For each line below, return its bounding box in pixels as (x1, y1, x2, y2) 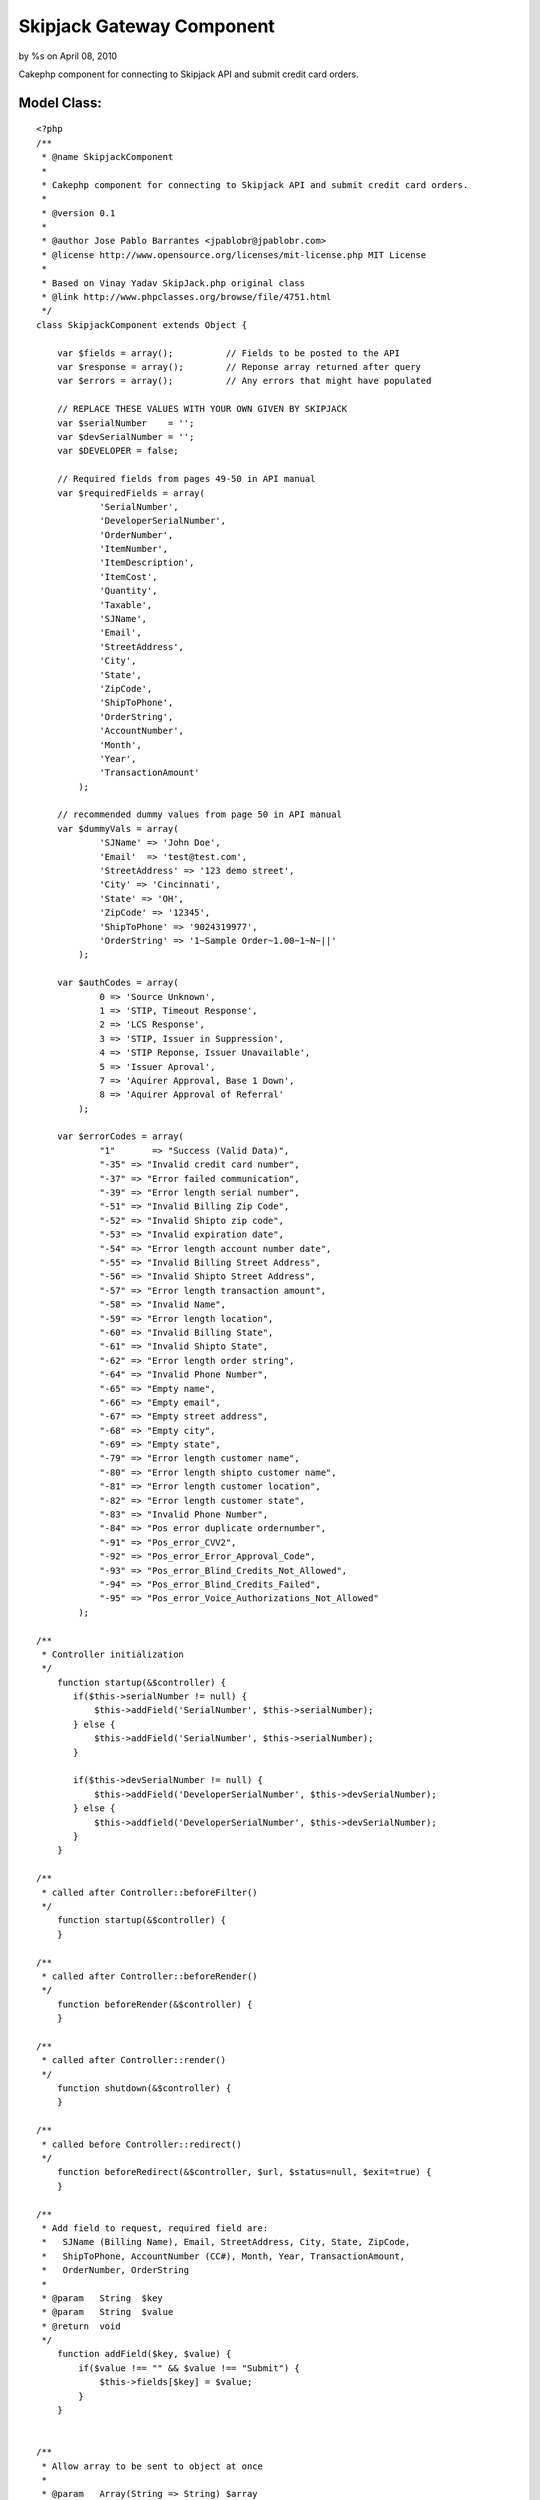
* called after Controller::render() (41, 2055, 227, 2066)
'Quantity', (99, 585, 158, 597)
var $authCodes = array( (56, 977, 179, 989)
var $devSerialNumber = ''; (56, 431, 195, 442)
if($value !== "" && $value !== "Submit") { (78, 2362, 300, 2374)
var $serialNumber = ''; (56, 417, 195, 429)
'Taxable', (99, 599, 153, 610)
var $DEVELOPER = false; (56, 445, 179, 457)
